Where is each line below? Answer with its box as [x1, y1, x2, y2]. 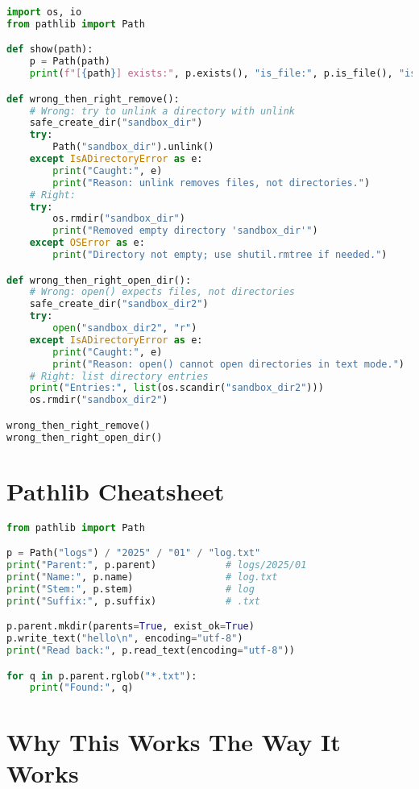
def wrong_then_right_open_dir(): [6, 274, 192, 286]
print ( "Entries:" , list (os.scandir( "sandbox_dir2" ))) [29, 382, 324, 394]
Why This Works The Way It [6, 725, 341, 758]
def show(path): [6, 44, 93, 56]
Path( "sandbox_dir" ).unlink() [52, 141, 214, 153]
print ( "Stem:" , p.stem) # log [6, 583, 255, 595]
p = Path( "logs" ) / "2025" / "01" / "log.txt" [6, 547, 261, 559]
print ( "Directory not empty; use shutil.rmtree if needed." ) [52, 249, 388, 261]
